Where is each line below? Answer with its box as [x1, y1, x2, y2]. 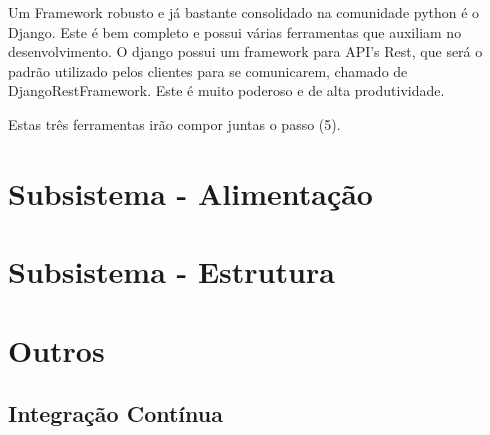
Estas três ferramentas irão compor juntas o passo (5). [8, 113, 341, 134]
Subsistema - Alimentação [8, 172, 373, 213]
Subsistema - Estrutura [8, 251, 335, 292]
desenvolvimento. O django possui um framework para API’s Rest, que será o [8, 41, 483, 62]
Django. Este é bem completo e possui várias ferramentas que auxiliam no [8, 21, 462, 42]
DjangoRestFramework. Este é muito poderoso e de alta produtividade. [8, 80, 445, 101]
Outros [8, 329, 105, 370]
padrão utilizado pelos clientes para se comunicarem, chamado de [8, 60, 408, 81]
